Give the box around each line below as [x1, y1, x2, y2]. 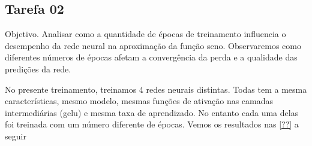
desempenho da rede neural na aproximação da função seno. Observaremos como [5, 39, 301, 51]
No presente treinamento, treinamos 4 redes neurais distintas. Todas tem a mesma [5, 83, 307, 95]
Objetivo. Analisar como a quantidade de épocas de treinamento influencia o [5, 28, 286, 40]
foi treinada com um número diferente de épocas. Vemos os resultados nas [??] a [5, 118, 299, 130]
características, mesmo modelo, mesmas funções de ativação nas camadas [5, 95, 274, 107]
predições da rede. [5, 62, 71, 75]
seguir [5, 129, 26, 142]
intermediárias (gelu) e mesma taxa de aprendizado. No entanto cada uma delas [5, 106, 299, 118]
